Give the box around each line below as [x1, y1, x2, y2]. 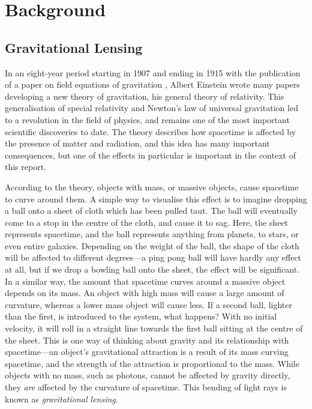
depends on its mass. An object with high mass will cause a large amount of [5, 286, 284, 299]
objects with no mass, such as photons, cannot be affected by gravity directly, [5, 369, 290, 381]
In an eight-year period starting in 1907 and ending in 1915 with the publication [5, 66, 301, 79]
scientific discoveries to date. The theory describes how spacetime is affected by [5, 125, 296, 138]
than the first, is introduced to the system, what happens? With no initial [5, 310, 277, 323]
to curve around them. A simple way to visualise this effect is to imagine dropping [5, 192, 307, 205]
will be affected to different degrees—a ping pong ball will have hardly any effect [5, 251, 302, 264]
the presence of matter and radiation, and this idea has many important [5, 137, 270, 150]
